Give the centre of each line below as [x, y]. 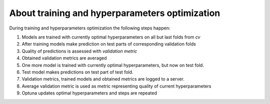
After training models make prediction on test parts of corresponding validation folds [109, 44]
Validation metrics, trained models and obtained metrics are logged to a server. [103, 79]
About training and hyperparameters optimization [115, 13]
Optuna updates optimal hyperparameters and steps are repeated [89, 93]
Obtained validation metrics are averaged [64, 58]
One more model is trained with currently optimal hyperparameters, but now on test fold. [113, 65]
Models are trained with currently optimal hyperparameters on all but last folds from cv [111, 37]
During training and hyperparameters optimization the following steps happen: [90, 28]
